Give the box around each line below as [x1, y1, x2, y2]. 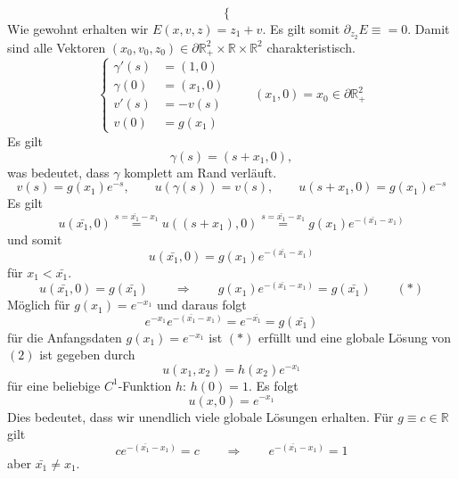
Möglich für [7, 295, 70, 314]
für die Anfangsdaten [7, 327, 122, 346]
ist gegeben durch [39, 345, 135, 364]
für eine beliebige [7, 376, 101, 394]
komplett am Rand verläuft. [124, 162, 277, 181]
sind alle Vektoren [7, 37, 106, 56]
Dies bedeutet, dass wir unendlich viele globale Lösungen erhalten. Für [7, 407, 394, 425]
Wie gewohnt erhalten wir [7, 20, 149, 37]
